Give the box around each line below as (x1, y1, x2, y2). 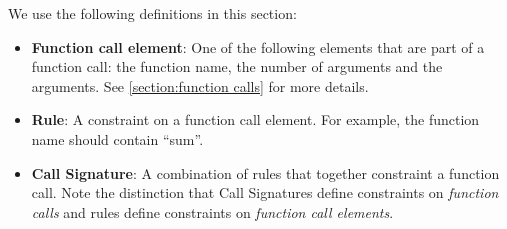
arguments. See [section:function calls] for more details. (31, 75, 369, 96)
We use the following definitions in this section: (8, 3, 297, 23)
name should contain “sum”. (31, 128, 204, 149)
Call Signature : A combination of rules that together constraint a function (31, 162, 500, 183)
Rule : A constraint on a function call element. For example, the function (31, 109, 480, 130)
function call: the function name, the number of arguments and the (31, 56, 443, 77)
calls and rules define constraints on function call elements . (31, 201, 394, 222)
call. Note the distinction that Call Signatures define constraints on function (31, 182, 499, 203)
